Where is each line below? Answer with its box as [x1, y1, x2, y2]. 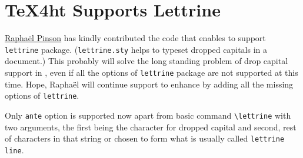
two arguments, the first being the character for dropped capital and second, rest [5, 120, 297, 133]
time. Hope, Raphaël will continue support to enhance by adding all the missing [5, 78, 294, 90]
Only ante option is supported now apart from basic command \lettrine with [5, 109, 291, 121]
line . [5, 143, 24, 156]
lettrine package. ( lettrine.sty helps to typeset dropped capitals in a [5, 43, 268, 55]
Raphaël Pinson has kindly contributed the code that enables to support [5, 32, 266, 44]
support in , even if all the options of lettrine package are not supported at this [5, 66, 298, 78]
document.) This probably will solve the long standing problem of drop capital [5, 55, 288, 67]
